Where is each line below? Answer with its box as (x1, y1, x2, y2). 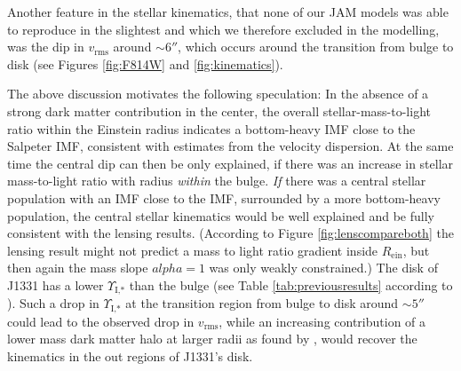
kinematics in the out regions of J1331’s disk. (7, 347, 253, 365)
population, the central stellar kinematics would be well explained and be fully (7, 206, 434, 225)
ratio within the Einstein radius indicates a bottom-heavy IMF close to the (7, 119, 416, 138)
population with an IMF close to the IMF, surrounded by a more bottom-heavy (7, 188, 441, 207)
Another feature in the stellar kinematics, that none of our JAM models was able (7, 3, 449, 20)
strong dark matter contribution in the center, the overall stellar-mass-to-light (7, 101, 431, 120)
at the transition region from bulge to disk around (125, 294, 399, 312)
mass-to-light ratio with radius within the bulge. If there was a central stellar (7, 171, 426, 190)
